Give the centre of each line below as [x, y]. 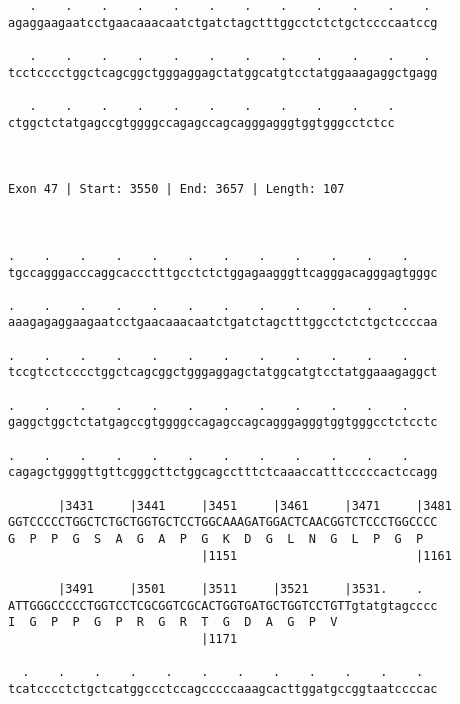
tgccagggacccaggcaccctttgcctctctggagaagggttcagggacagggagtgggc [223, 272]
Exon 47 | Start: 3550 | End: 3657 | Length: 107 [176, 189]
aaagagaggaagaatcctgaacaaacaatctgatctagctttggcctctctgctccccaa [223, 322]
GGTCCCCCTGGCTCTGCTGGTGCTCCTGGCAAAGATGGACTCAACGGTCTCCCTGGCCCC [223, 522]
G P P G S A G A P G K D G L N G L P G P [216, 539]
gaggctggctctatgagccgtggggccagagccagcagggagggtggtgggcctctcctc [223, 422]
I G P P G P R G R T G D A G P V [173, 622]
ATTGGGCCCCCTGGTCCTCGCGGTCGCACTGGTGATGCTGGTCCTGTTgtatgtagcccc [223, 605]
